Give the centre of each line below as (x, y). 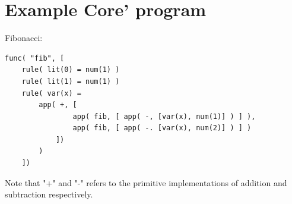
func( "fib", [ (35, 58)
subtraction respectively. (49, 194)
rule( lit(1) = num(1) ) (71, 81)
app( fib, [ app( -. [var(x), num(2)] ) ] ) (162, 128)
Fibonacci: (24, 38)
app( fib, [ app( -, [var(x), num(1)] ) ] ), (164, 116)
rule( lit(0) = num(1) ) (71, 70)
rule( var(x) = (51, 93)
